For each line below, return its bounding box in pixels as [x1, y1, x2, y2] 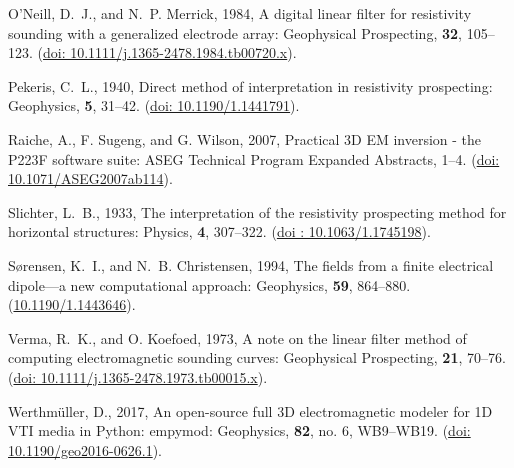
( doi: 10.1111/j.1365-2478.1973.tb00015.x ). [8, 366, 268, 387]
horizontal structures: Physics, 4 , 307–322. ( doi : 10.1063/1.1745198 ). [8, 221, 431, 242]
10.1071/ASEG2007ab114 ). [8, 168, 173, 189]
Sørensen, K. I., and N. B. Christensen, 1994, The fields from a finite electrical [8, 254, 494, 275]
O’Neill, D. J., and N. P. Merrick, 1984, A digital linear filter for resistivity [8, 3, 472, 23]
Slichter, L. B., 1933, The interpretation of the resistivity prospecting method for [8, 201, 507, 222]
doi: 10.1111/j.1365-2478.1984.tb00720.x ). [43, 42, 297, 63]
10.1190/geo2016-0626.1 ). [8, 439, 163, 460]
